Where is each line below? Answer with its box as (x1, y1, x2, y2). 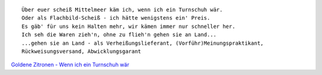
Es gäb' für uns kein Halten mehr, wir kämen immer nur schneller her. (21, 23, 236, 30)
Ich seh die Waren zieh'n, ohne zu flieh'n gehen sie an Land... (21, 32, 217, 38)
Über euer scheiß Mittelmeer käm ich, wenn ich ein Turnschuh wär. (21, 7, 223, 13)
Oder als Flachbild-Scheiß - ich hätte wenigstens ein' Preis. (21, 15, 210, 21)
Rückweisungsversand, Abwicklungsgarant (21, 48, 141, 55)
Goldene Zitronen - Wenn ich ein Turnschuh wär (11, 61, 129, 68)
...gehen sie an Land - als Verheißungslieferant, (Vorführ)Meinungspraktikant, (21, 39, 264, 46)
